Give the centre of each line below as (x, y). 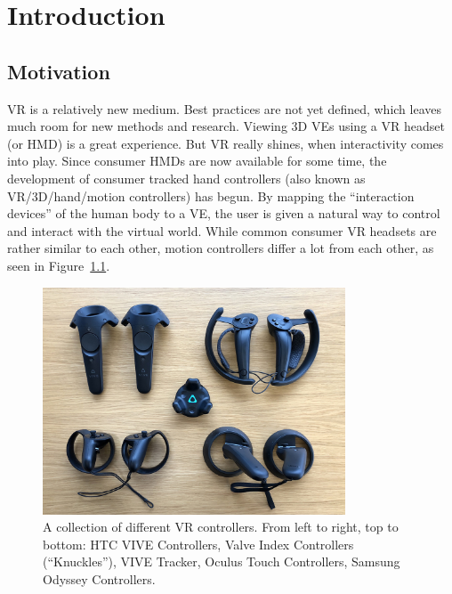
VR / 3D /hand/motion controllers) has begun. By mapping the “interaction (211, 195)
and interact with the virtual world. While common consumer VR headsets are (222, 230)
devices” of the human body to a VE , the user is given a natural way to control (224, 213)
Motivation (59, 71)
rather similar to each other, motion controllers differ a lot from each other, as (221, 248)
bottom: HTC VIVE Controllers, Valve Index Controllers (198, 544)
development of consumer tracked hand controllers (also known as (186, 178)
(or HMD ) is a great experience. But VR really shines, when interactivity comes (226, 143)
